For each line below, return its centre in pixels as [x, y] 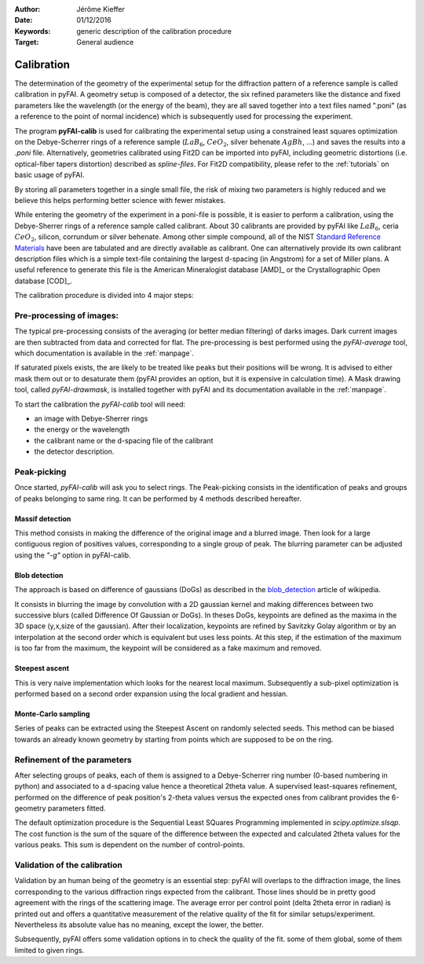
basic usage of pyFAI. [49, 175]
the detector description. [74, 451]
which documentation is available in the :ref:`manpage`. [104, 353]
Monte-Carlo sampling [52, 714]
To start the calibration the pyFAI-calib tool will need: [100, 404]
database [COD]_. [43, 281]
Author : [27, 9]
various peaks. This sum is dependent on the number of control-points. [130, 844]
